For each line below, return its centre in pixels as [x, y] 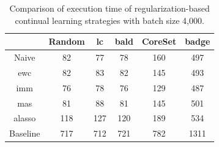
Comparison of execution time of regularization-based [109, 8]
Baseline [25, 133]
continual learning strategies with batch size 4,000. [109, 20]
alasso [25, 118]
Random [67, 41]
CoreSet [159, 41]
